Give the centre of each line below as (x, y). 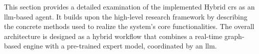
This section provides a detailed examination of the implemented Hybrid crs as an (129, 6)
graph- (234, 36)
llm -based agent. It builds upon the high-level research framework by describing (126, 16)
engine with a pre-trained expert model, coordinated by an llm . (120, 46)
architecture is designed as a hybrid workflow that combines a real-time (113, 36)
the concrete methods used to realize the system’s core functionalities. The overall (129, 26)
